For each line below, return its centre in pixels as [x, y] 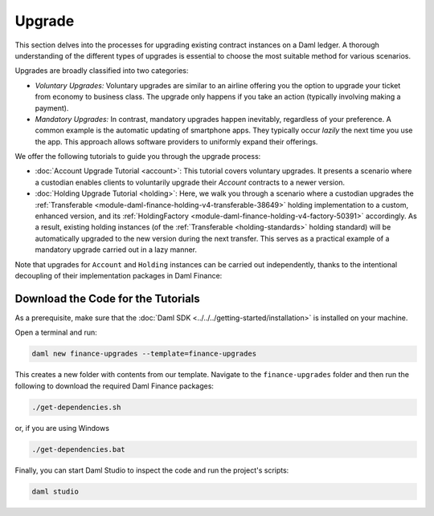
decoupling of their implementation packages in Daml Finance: [119, 275]
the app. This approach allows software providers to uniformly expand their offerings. [176, 141]
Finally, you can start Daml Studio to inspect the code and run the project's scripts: [152, 470]
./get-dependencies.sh [76, 407]
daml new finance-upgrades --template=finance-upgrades [144, 354]
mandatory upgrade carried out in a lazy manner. [116, 250]
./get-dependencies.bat [79, 449]
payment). [52, 108]
